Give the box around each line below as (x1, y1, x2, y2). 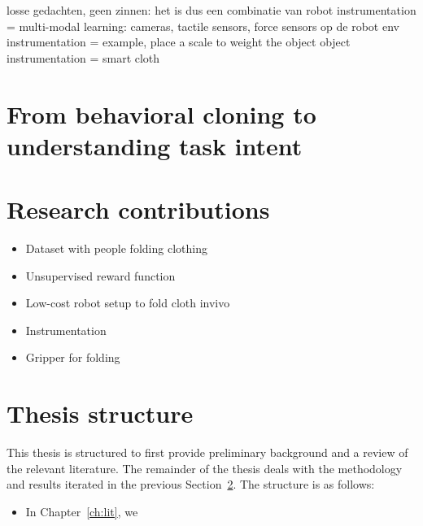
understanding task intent (7, 128, 303, 162)
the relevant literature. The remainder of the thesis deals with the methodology (7, 459, 403, 476)
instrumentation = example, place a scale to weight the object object (7, 33, 351, 50)
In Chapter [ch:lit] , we (25, 502, 138, 519)
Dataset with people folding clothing (25, 240, 207, 257)
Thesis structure (7, 397, 194, 430)
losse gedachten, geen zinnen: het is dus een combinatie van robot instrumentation (7, 2, 416, 18)
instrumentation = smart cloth (7, 49, 160, 66)
